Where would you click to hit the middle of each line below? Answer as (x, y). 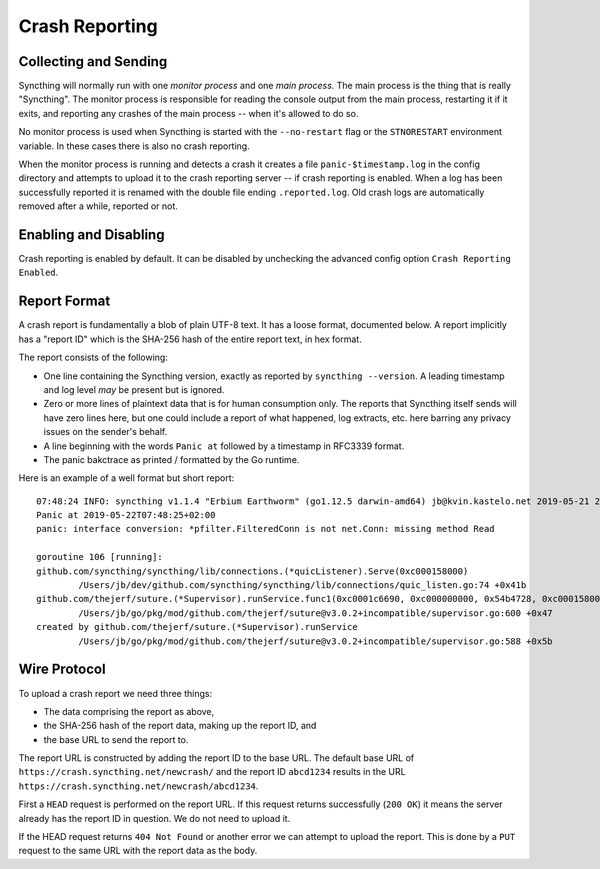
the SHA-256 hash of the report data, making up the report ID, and (180, 726)
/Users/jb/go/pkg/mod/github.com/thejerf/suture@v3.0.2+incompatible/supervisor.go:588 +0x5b (316, 641)
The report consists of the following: (93, 357)
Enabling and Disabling (91, 234)
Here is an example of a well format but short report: (126, 478)
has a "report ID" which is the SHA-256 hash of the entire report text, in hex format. (190, 339)
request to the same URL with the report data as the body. (138, 851)
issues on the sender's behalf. (105, 432)
